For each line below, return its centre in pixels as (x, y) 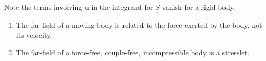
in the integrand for (122, 7)
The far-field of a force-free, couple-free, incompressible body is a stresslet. (133, 52)
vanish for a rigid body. (199, 7)
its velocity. (34, 35)
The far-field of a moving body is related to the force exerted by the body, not (139, 25)
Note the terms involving (43, 7)
